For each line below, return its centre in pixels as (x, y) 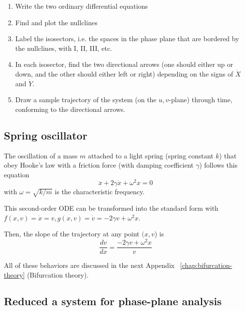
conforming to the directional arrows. (70, 109)
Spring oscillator (46, 135)
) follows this (218, 165)
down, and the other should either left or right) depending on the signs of (124, 73)
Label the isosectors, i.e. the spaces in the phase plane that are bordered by (127, 39)
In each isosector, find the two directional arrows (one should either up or (124, 64)
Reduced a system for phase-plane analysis (113, 301)
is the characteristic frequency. (100, 192)
